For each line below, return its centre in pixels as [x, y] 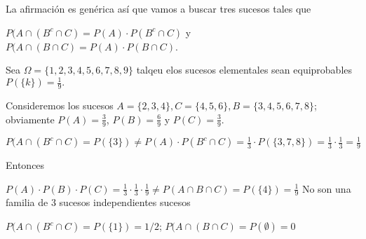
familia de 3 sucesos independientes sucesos [98, 202]
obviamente [30, 119]
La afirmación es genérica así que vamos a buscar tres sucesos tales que [158, 8]
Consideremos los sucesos [60, 105]
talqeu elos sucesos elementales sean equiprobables [244, 70]
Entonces [25, 165]
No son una [326, 188]
